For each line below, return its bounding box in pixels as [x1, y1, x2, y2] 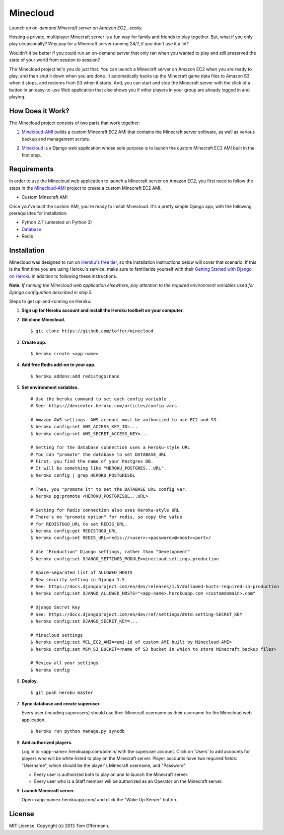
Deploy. [21, 678, 38, 684]
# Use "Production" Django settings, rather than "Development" [30, 549, 191, 555]
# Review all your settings [30, 660, 99, 666]
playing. [9, 94, 26, 100]
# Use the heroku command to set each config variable [30, 396, 167, 402]
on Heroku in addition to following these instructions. [9, 273, 118, 279]
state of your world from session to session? [9, 57, 100, 63]
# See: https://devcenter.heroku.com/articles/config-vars [30, 403, 177, 408]
